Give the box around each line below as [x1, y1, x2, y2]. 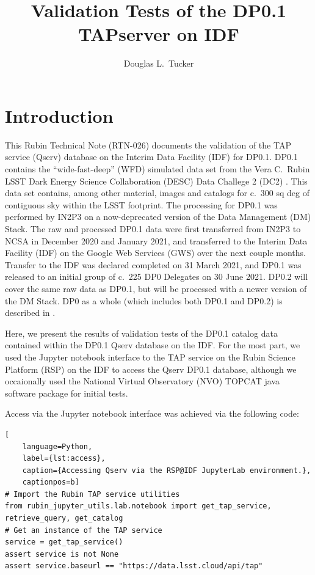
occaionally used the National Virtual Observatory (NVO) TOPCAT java [5, 375, 280, 387]
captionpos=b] [22, 478, 79, 487]
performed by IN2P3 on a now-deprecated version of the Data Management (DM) [5, 210, 311, 223]
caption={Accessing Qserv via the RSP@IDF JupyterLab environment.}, [22, 466, 311, 475]
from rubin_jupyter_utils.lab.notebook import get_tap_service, [5, 502, 272, 511]
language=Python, [22, 442, 93, 451]
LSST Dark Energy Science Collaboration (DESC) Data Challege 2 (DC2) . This [5, 174, 308, 187]
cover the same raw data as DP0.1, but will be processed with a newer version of [5, 282, 307, 295]
